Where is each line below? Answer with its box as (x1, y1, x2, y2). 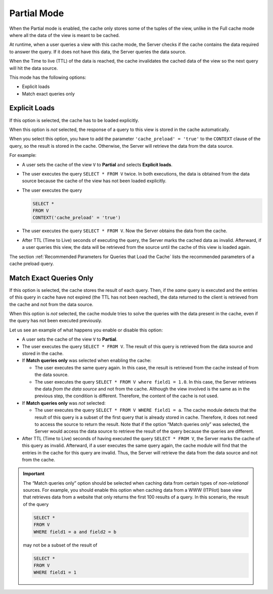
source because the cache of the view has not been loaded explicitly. (22, 178, 167, 184)
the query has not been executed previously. (9, 318, 103, 324)
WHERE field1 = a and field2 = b (33, 529, 116, 535)
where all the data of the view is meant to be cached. (9, 32, 120, 38)
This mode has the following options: (9, 74, 86, 80)
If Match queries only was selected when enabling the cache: (22, 357, 152, 364)
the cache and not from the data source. (9, 301, 94, 307)
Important (23, 471, 45, 477)
